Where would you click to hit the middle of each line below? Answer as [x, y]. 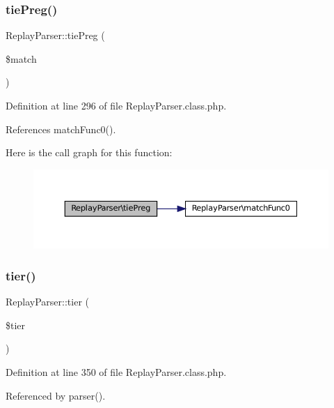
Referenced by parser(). [56, 395]
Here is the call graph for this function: [89, 152]
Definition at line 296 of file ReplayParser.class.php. [116, 105]
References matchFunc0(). [61, 129]
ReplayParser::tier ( [47, 302]
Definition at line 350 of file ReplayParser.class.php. [116, 371]
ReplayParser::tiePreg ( [55, 35]
